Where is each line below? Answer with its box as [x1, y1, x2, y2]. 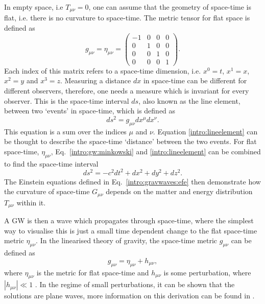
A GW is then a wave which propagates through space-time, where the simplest [4, 215, 254, 226]
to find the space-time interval [4, 158, 99, 169]
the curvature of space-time [4, 186, 90, 197]
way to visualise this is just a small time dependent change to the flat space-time [4, 225, 257, 236]
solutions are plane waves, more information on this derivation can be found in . [4, 290, 255, 301]
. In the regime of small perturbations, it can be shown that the [35, 279, 235, 290]
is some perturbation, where [163, 267, 251, 277]
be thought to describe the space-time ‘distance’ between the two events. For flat [4, 136, 257, 147]
